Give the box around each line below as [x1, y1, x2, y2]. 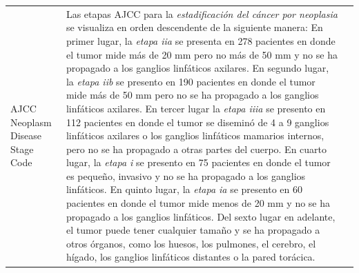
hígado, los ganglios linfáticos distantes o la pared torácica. [66, 250, 316, 264]
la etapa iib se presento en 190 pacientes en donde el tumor [66, 74, 316, 88]
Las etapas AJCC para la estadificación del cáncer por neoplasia [66, 6, 338, 21]
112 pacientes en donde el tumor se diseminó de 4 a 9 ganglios [66, 114, 329, 129]
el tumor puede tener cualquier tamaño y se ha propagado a [66, 223, 320, 237]
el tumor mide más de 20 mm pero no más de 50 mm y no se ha [66, 47, 338, 61]
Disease [10, 128, 42, 143]
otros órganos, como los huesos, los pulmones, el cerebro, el [66, 236, 316, 250]
